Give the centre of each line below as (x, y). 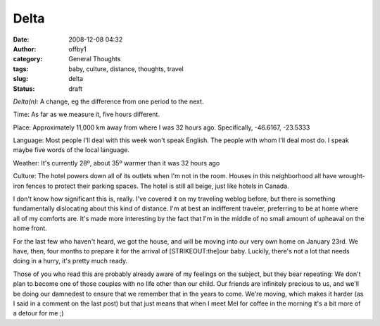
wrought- (351, 176)
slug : (20, 79)
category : (28, 59)
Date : (21, 39)
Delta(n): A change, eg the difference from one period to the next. (108, 101)
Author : (25, 49)
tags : (21, 69)
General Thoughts (95, 59)
